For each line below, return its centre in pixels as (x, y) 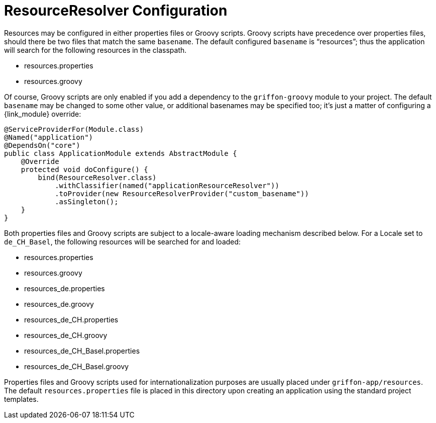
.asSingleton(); (87, 201)
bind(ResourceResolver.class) (97, 177)
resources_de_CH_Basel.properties (82, 351)
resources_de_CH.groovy (66, 335)
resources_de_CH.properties (71, 319)
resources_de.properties (65, 288)
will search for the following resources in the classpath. (95, 50)
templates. (21, 399)
